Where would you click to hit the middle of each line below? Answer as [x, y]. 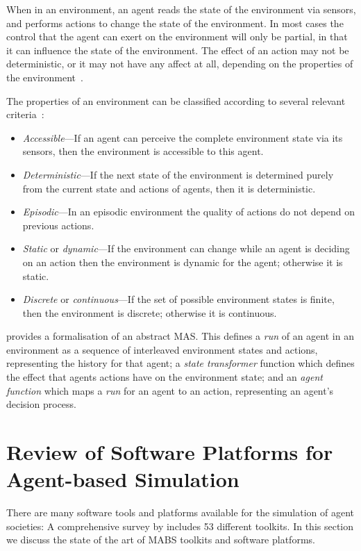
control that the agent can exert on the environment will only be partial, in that [177, 36]
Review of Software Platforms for [170, 452]
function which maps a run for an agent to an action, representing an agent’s [170, 390]
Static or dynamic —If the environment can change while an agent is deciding [186, 248]
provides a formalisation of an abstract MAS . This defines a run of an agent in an [180, 336]
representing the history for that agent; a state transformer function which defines [180, 363]
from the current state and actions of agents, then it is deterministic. [169, 188]
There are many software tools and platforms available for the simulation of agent [180, 512]
